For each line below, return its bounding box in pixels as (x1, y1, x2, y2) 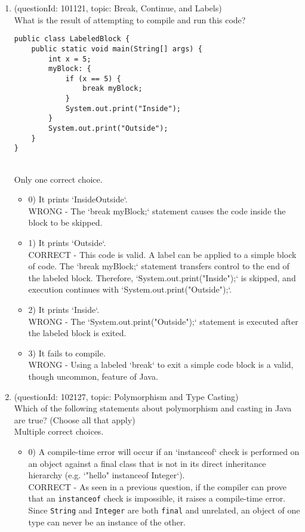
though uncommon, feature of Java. (28, 370, 158, 382)
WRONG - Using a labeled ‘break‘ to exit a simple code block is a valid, (28, 358, 294, 371)
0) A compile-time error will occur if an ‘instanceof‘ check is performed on (28, 445, 300, 457)
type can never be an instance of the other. (28, 515, 186, 528)
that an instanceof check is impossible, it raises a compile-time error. (28, 492, 286, 505)
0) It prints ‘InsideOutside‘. (28, 193, 128, 205)
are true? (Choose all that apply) (14, 413, 135, 426)
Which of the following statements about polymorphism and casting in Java (14, 402, 292, 414)
